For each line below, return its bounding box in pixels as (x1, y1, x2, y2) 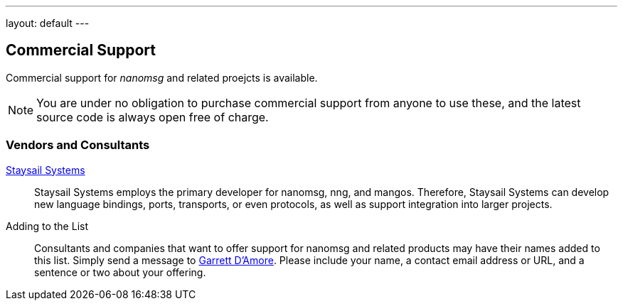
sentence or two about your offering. (34, 266, 206, 278)
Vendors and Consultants (6, 138, 150, 153)
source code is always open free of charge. (36, 109, 269, 124)
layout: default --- (6, 17, 90, 29)
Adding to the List (6, 219, 88, 232)
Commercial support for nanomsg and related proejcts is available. (6, 71, 318, 84)
